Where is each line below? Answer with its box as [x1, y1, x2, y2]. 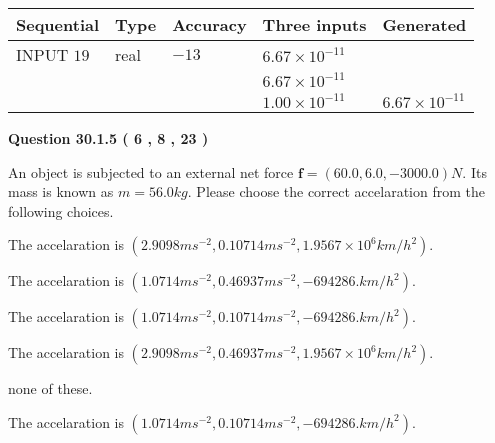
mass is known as [8, 181, 114, 202]
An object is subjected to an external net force [8, 161, 294, 182]
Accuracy [172, 13, 247, 36]
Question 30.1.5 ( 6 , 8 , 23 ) [8, 128, 209, 148]
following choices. [8, 200, 114, 221]
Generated [382, 13, 467, 36]
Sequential [16, 13, 100, 36]
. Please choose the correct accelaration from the [187, 181, 485, 202]
